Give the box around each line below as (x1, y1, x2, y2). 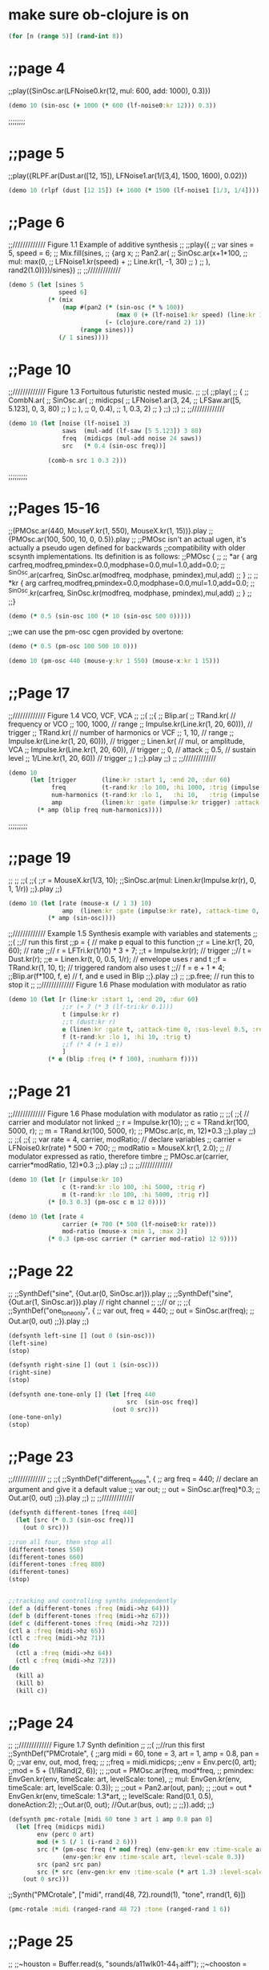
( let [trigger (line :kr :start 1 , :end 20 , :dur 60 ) (29, 776, 231, 784)
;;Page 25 (8, 1932, 74, 1951)
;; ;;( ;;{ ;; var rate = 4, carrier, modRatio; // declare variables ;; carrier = (8, 1134, 243, 1144)
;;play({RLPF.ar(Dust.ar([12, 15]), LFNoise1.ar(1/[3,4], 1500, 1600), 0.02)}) (8, 170, 248, 180)
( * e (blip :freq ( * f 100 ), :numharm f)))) (47, 1055, 199, 1064)
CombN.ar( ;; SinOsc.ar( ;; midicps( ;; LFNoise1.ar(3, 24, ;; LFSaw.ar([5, (8, 395, 242, 405)
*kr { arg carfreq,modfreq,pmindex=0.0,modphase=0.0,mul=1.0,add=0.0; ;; (8, 578, 255, 588)
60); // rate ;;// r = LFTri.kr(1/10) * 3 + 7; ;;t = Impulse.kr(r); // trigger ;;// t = (8, 946, 252, 955)
